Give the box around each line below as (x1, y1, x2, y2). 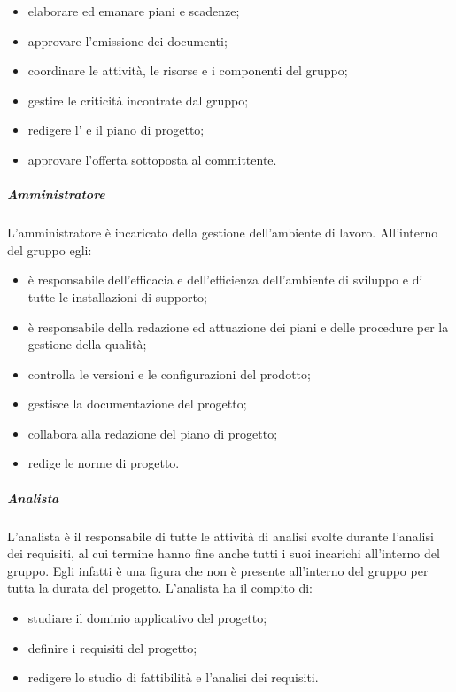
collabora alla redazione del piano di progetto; (27, 424, 278, 442)
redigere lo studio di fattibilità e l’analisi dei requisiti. (27, 668, 319, 687)
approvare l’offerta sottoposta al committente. (27, 150, 277, 168)
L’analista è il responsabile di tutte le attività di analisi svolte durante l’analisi (7, 526, 434, 545)
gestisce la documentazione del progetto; (27, 394, 247, 413)
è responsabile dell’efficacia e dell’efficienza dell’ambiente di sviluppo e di (27, 270, 423, 289)
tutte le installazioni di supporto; (27, 287, 207, 306)
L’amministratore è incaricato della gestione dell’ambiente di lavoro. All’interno (7, 223, 438, 242)
